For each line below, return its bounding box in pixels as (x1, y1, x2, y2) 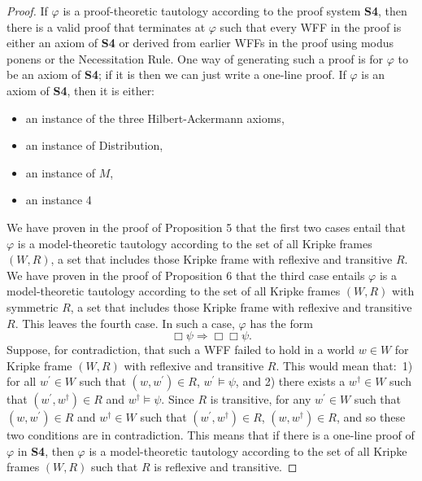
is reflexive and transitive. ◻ (154, 458, 298, 475)
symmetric (7, 298, 59, 315)
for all (7, 373, 37, 390)
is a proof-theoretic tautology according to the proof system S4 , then (63, 2, 407, 19)
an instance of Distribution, (25, 137, 163, 154)
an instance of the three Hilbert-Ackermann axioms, (25, 109, 285, 126)
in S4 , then (17, 442, 74, 459)
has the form (250, 314, 313, 331)
